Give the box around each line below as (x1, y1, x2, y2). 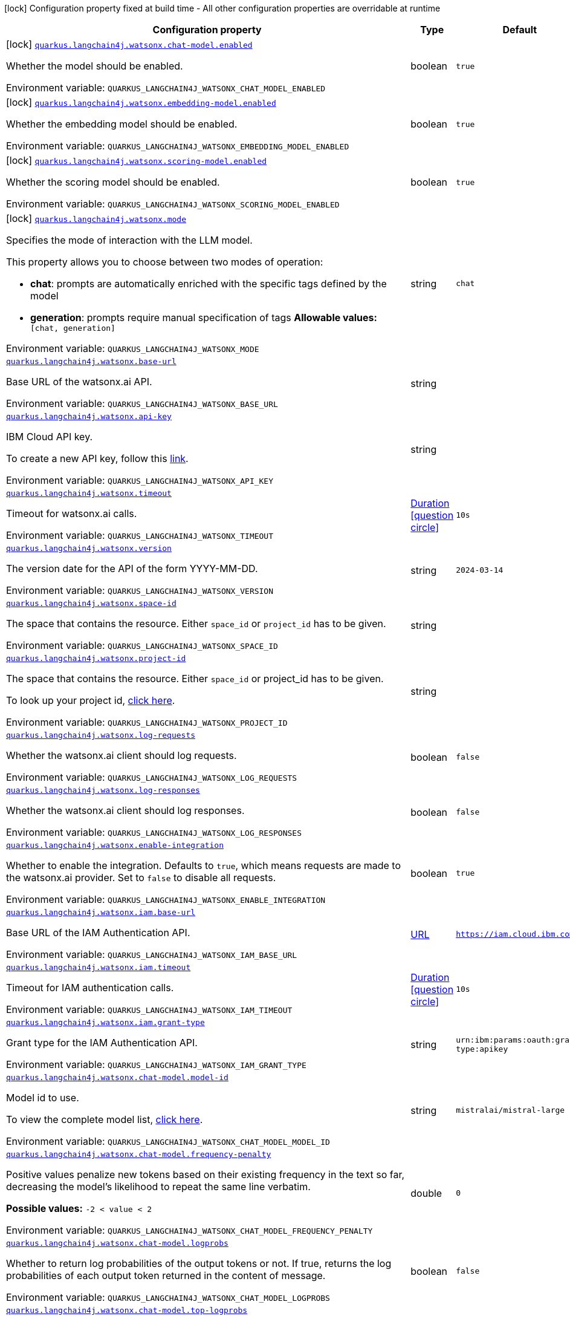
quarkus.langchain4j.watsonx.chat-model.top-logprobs (6, 1306, 248, 1315)
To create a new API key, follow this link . (6, 452, 189, 464)
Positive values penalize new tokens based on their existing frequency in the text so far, (6, 1168, 405, 1181)
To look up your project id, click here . (6, 694, 175, 706)
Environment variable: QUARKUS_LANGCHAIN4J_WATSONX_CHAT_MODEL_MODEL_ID (6, 1135, 330, 1147)
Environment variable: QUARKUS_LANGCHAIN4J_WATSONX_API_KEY (6, 474, 274, 486)
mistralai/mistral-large (456, 1106, 565, 1115)
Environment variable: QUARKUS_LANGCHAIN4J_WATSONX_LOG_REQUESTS (6, 771, 297, 783)
